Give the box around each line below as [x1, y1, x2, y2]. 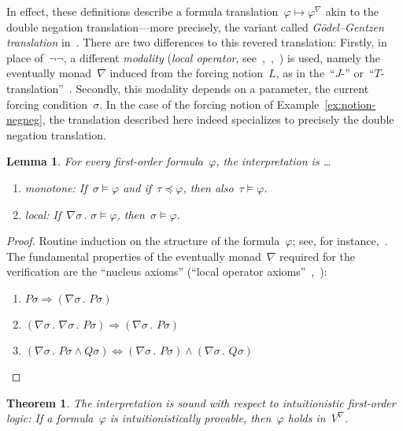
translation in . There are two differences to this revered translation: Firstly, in [6, 34, 387, 50]
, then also [183, 179, 234, 195]
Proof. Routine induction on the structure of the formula [6, 232, 280, 249]
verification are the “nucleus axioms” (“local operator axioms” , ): [6, 263, 327, 280]
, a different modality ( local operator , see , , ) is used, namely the [63, 49, 380, 65]
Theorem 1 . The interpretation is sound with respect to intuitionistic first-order [6, 394, 396, 411]
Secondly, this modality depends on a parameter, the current [76, 80, 369, 96]
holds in [287, 410, 326, 426]
